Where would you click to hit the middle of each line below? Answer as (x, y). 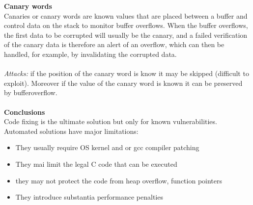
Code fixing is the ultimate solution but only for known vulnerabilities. (111, 121)
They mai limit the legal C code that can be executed (96, 164)
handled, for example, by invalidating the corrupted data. (90, 54)
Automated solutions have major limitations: (71, 131)
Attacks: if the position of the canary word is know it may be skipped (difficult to (126, 73)
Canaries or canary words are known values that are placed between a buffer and (126, 15)
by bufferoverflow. (31, 92)
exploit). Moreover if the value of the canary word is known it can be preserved (123, 83)
